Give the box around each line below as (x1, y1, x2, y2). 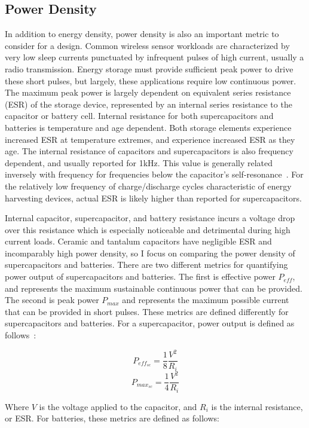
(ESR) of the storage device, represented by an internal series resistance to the (5, 97, 292, 110)
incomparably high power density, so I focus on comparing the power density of (5, 246, 295, 259)
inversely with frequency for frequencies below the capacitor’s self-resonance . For (5, 168, 304, 181)
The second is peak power (5, 294, 99, 306)
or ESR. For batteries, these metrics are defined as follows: (5, 412, 219, 424)
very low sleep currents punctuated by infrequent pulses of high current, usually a (5, 51, 304, 63)
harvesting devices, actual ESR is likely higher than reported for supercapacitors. (5, 191, 302, 204)
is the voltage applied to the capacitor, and (39, 400, 197, 412)
